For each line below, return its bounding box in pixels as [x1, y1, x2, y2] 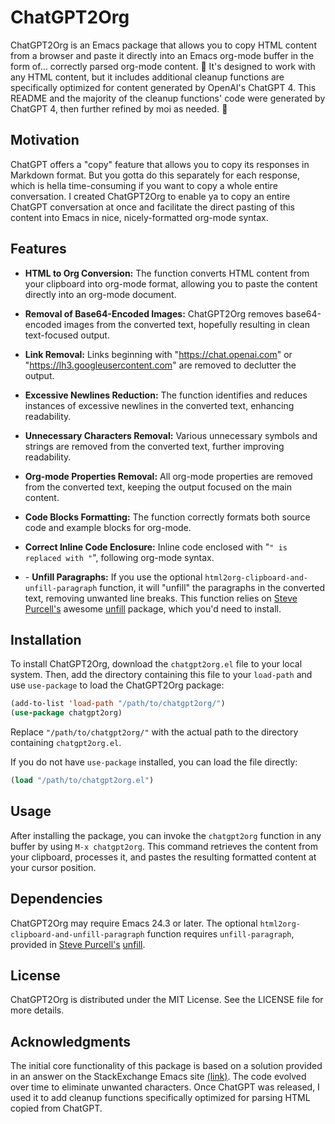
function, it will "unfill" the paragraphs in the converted [99, 581, 325, 593]
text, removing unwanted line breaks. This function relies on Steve [24, 592, 298, 604]
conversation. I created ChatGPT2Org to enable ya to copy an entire [10, 190, 291, 202]
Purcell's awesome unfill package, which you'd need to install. [24, 602, 282, 615]
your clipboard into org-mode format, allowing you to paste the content [24, 277, 318, 290]
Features [10, 241, 67, 258]
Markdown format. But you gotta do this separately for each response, [10, 169, 301, 181]
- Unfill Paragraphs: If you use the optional [24, 571, 203, 583]
